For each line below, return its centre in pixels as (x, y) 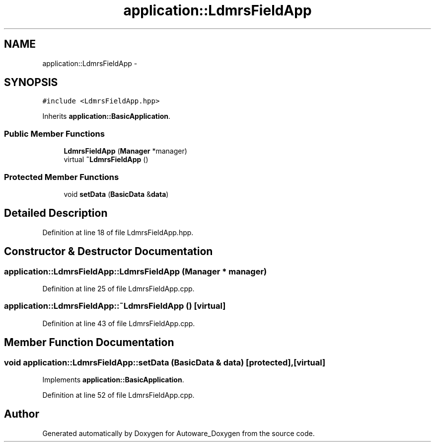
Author (22, 414)
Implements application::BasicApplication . (113, 379)
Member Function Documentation (89, 343)
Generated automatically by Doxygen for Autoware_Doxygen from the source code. (179, 433)
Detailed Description (56, 213)
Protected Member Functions (62, 177)
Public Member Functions (54, 134)
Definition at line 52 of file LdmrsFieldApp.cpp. (118, 395)
